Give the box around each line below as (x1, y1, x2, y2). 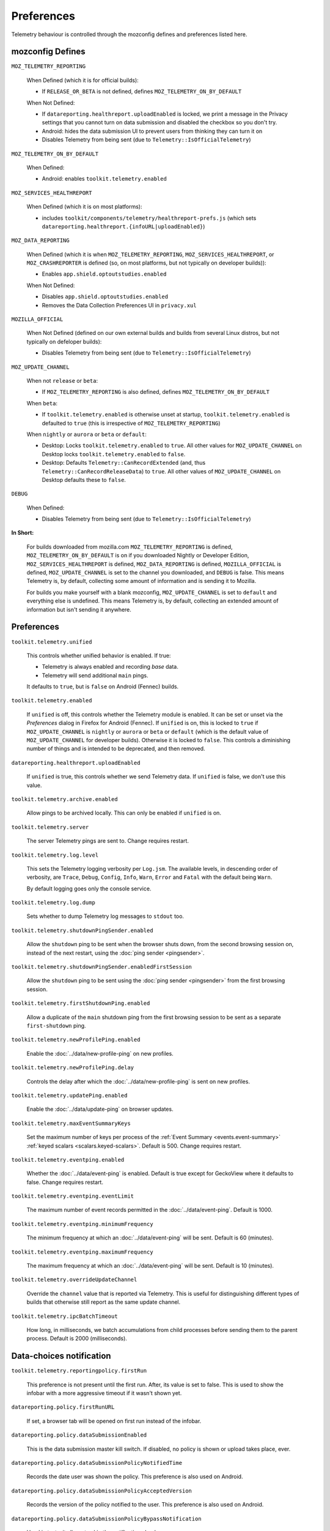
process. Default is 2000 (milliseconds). (26, 1335, 128, 1342)
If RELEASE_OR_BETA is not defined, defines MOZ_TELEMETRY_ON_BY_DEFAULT (42, 88, 242, 95)
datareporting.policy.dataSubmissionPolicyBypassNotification (11, 1515, 202, 1522)
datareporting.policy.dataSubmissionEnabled (11, 1432, 147, 1439)
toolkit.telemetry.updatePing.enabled (11, 1092, 128, 1099)
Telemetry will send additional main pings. (42, 671, 148, 679)
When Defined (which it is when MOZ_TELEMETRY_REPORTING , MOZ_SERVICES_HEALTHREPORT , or (26, 250, 274, 258)
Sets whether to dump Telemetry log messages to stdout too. (26, 912, 185, 920)
